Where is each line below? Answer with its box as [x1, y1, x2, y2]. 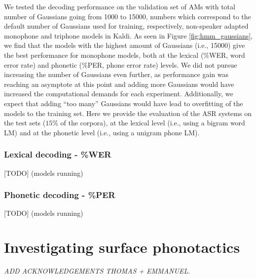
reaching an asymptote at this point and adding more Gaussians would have [4, 79, 234, 89]
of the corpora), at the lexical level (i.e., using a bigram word [60, 118, 245, 128]
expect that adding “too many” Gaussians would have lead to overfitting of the [4, 98, 243, 108]
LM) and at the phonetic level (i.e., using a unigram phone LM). [4, 127, 200, 137]
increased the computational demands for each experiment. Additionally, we [4, 88, 233, 99]
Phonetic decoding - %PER [4, 189, 115, 201]
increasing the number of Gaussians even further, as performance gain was [4, 69, 229, 79]
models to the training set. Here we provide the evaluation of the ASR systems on [4, 108, 252, 118]
